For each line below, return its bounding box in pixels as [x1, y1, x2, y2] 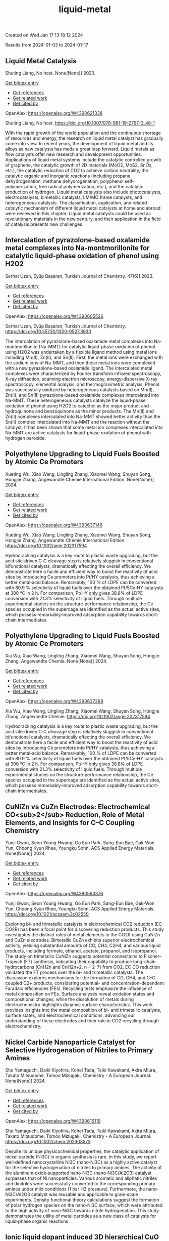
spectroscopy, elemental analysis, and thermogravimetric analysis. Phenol [5, 381, 160, 387]
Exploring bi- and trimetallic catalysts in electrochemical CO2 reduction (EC [5, 921, 162, 927]
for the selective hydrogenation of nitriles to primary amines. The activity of [5, 1165, 162, 1171]
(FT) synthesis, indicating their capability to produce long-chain [23, 959, 156, 965]
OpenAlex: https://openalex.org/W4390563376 [5, 891, 103, 897]
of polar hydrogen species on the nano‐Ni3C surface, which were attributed [5, 1202, 163, 1208]
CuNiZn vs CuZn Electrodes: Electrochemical [5, 802, 150, 811]
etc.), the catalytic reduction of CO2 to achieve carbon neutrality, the [5, 168, 149, 173]
